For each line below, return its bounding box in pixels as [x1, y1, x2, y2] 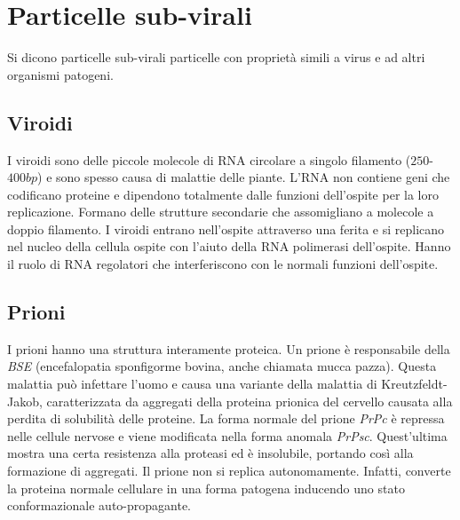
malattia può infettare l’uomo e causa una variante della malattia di [7, 374, 377, 393]
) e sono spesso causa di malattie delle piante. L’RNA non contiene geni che [37, 168, 450, 186]
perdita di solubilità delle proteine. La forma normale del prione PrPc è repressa [7, 409, 445, 428]
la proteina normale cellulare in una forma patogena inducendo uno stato [7, 478, 405, 497]
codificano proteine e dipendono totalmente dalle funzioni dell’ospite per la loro [7, 185, 439, 203]
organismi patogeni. [7, 65, 114, 83]
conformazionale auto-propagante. [7, 496, 191, 515]
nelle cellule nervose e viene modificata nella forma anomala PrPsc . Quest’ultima [7, 426, 448, 445]
